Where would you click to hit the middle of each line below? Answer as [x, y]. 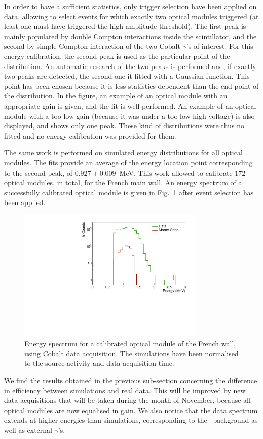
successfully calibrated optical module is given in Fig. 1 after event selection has [129, 192]
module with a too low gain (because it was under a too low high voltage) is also [129, 115]
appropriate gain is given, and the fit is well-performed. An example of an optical [130, 105]
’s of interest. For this [220, 46]
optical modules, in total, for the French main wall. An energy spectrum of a [123, 182]
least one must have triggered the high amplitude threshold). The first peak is [125, 26]
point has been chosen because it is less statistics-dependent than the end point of [131, 86]
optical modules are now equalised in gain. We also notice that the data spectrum [131, 410]
